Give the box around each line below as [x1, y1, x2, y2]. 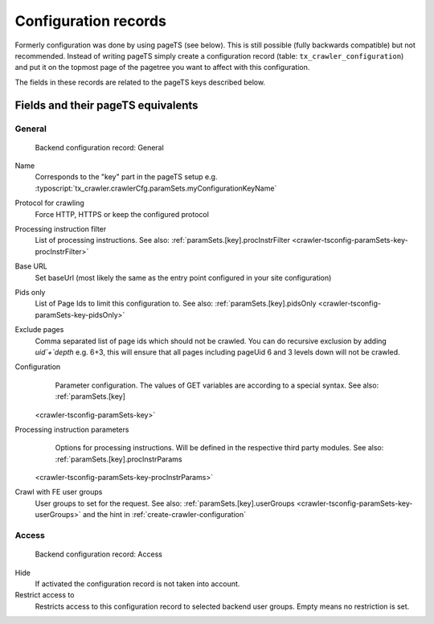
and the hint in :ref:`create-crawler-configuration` [82, 510, 247, 519]
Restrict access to [14, 590, 75, 600]
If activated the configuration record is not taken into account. [35, 579, 240, 589]
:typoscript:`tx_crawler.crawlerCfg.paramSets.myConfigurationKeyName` [35, 183, 277, 193]
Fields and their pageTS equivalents [14, 98, 199, 112]
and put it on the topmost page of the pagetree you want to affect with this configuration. [14, 63, 310, 72]
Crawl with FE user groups [14, 487, 103, 497]
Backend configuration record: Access [35, 549, 162, 559]
